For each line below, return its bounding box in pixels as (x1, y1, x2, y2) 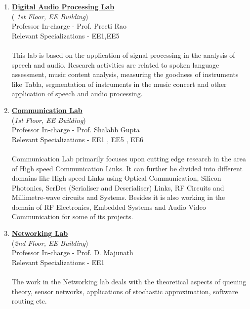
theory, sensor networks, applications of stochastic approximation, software (11, 286, 238, 296)
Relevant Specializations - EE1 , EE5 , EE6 (11, 134, 144, 144)
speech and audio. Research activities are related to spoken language (11, 59, 219, 70)
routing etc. (11, 296, 47, 306)
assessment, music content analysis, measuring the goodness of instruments (11, 69, 239, 79)
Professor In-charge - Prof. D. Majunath (11, 247, 133, 258)
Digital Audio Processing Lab (11, 1, 115, 11)
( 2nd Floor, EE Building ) (11, 237, 88, 248)
